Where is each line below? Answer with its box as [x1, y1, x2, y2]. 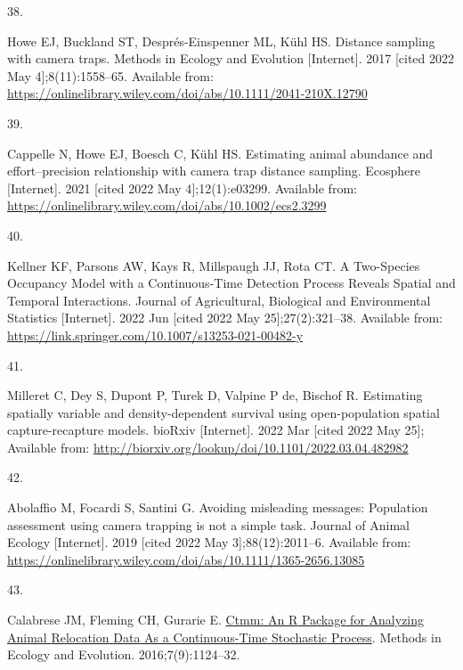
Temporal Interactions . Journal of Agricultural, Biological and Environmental [7, 290, 431, 309]
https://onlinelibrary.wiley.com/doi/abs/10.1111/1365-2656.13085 [7, 550, 365, 568]
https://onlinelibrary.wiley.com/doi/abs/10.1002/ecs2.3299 [7, 196, 327, 215]
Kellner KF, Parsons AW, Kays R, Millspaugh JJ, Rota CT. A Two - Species [7, 256, 420, 274]
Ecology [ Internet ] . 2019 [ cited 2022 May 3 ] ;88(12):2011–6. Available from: [7, 533, 411, 552]
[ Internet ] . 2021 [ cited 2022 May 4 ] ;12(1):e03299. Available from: [7, 178, 357, 197]
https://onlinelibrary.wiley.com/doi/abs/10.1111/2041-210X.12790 [7, 84, 368, 102]
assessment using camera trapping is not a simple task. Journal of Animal [7, 515, 410, 534]
